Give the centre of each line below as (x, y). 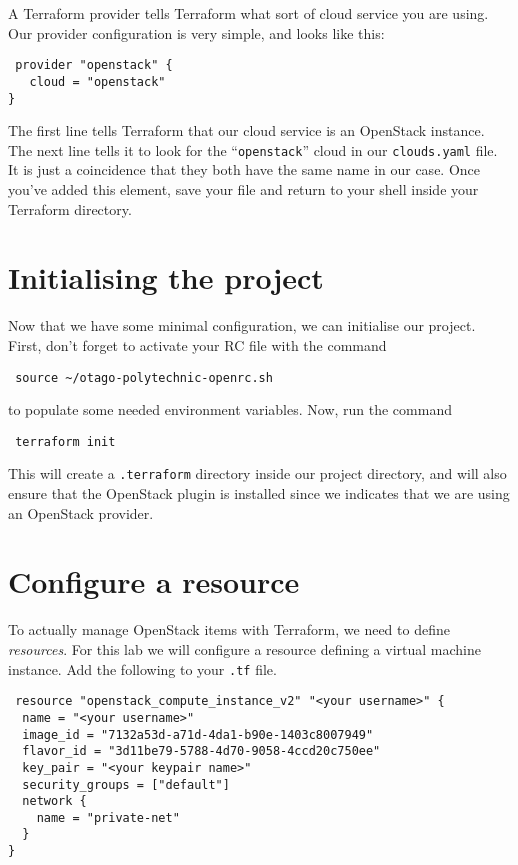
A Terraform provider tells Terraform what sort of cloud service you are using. (248, 13)
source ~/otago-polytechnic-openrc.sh (144, 377)
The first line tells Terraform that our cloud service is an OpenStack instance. (246, 130)
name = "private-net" (108, 817)
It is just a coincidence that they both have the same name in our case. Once (244, 169)
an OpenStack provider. (81, 512)
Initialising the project (166, 277)
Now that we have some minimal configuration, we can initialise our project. (242, 325)
